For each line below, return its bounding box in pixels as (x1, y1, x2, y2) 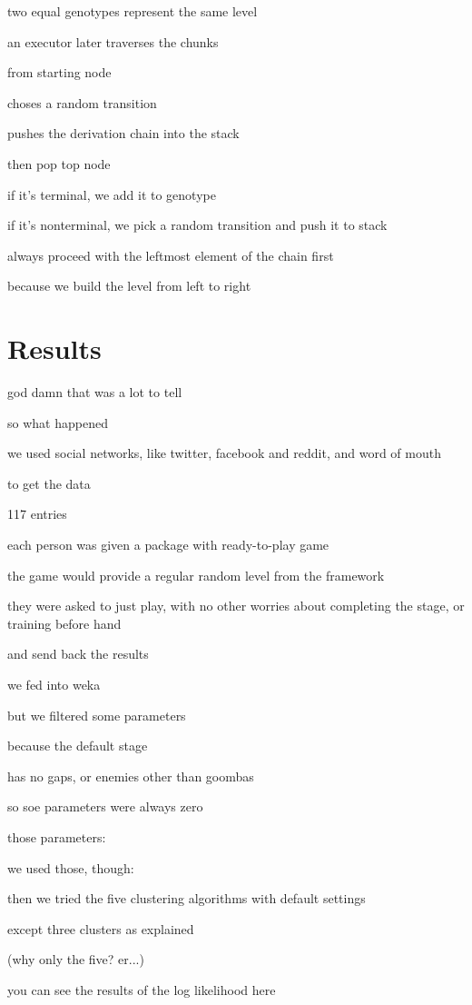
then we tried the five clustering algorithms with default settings (7, 889, 366, 908)
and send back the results (7, 644, 149, 663)
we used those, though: (7, 858, 134, 877)
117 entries (7, 504, 67, 523)
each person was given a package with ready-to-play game (7, 535, 329, 554)
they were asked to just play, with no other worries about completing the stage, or (7, 596, 465, 615)
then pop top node (7, 154, 111, 173)
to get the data (7, 473, 91, 493)
